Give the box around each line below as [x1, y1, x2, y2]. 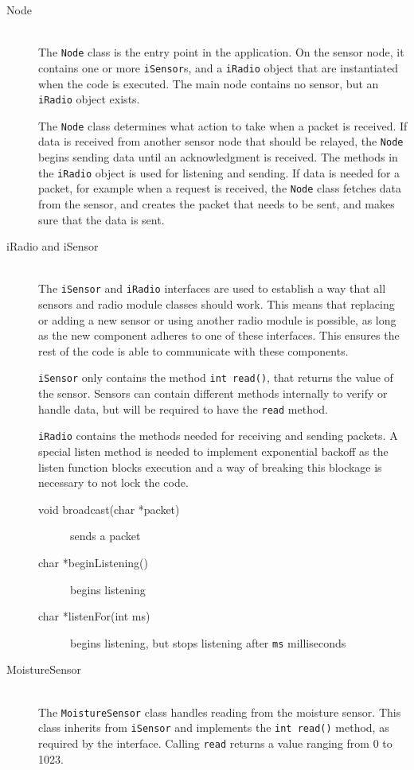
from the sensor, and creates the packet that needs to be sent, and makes [38, 195, 395, 212]
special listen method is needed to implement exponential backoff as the [38, 442, 389, 459]
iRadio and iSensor [6, 238, 99, 255]
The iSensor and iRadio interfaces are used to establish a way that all [38, 280, 386, 297]
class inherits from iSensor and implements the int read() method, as [38, 719, 389, 736]
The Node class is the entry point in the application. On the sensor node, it [38, 44, 404, 60]
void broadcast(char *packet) [38, 500, 180, 517]
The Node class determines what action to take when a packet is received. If [38, 117, 408, 134]
